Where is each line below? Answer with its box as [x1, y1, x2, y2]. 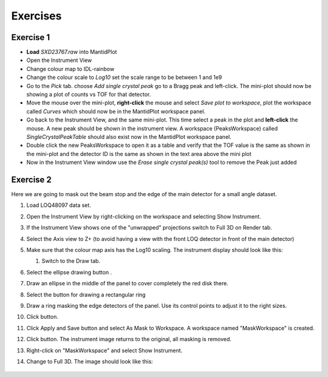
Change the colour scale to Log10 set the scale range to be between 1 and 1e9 [26, 73, 222, 81]
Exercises [11, 9, 62, 22]
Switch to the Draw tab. [41, 257, 100, 265]
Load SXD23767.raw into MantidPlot [26, 49, 117, 56]
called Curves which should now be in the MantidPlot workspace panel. [26, 107, 206, 115]
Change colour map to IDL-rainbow [26, 65, 115, 72]
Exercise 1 [11, 32, 50, 42]
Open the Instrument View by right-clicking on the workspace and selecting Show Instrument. [26, 212, 261, 220]
